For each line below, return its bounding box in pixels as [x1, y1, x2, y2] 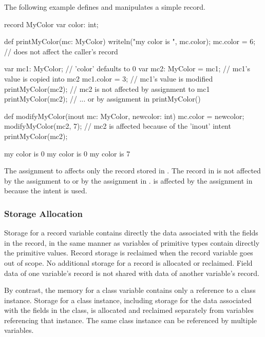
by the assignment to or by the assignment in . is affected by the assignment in [4, 175, 253, 186]
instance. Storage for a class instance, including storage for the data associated [4, 294, 252, 305]
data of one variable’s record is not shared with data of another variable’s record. [4, 267, 259, 278]
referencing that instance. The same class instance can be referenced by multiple [4, 314, 257, 325]
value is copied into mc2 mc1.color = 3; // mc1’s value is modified [4, 73, 213, 84]
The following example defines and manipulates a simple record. [4, 2, 205, 12]
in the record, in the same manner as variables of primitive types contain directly [4, 237, 260, 248]
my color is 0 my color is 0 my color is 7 [4, 148, 130, 158]
